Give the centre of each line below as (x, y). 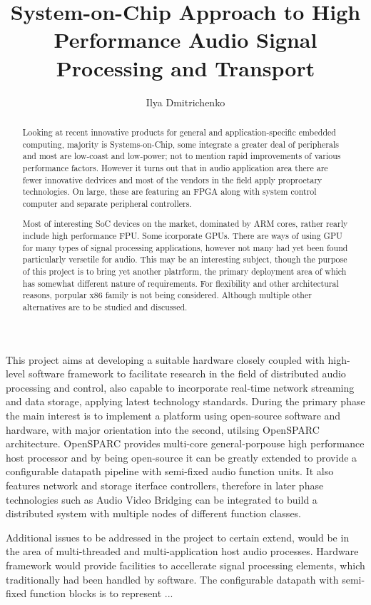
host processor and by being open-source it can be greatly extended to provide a (182, 457)
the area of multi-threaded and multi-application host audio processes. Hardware (182, 551)
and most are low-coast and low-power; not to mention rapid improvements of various (182, 156)
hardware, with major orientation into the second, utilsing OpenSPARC (163, 429)
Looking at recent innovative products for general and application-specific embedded (179, 132)
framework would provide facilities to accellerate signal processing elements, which (185, 565)
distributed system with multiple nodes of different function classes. (154, 513)
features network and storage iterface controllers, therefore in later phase (165, 485)
